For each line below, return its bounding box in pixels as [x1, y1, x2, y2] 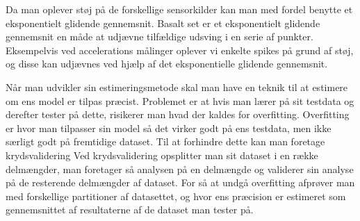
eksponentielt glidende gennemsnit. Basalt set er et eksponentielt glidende [6, 15, 320, 30]
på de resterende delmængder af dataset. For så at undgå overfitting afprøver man [6, 175, 355, 190]
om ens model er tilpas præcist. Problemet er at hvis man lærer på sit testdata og [6, 93, 354, 108]
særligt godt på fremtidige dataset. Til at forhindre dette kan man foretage [6, 134, 325, 149]
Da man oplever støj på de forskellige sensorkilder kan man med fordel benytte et [6, 2, 353, 16]
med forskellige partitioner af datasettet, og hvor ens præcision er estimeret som [6, 188, 346, 203]
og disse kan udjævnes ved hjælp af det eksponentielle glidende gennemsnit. [6, 56, 328, 71]
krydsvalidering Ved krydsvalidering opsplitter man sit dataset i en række [6, 147, 318, 162]
